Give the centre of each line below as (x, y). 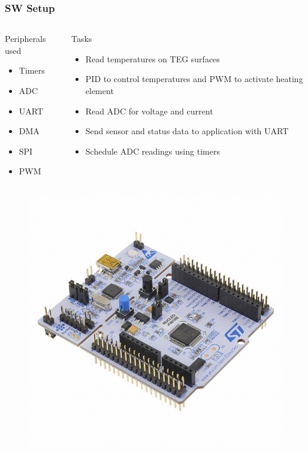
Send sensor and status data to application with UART (187, 131)
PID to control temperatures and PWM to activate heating (194, 79)
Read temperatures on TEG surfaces (153, 58)
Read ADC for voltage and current (149, 111)
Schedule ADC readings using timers (153, 151)
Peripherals (25, 39)
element (99, 90)
